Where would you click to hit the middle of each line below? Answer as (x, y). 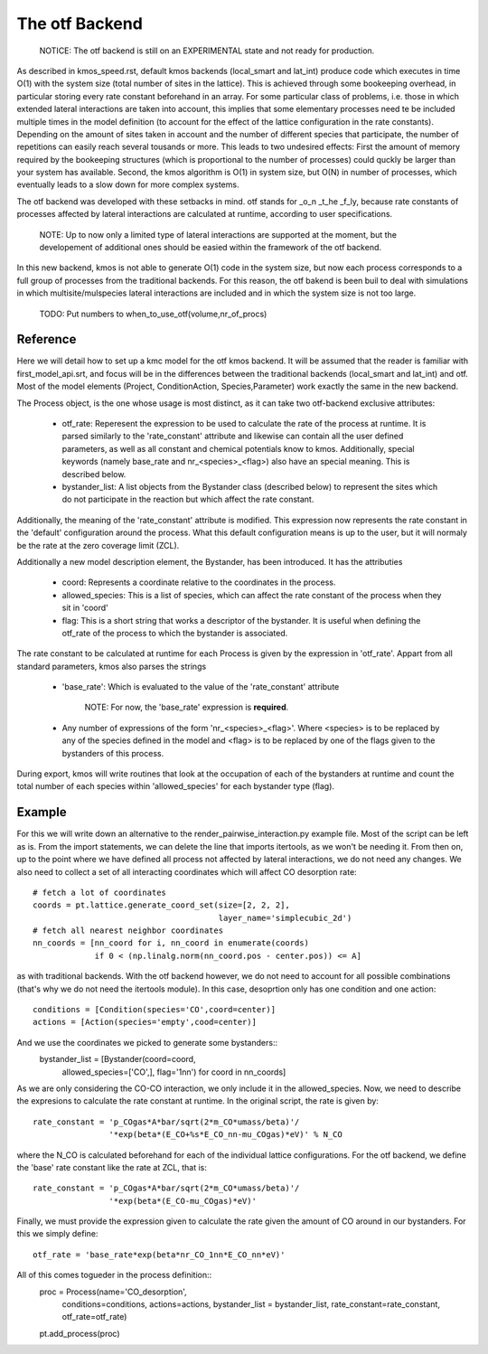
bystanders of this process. (113, 753)
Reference (47, 339)
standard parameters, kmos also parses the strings (112, 666)
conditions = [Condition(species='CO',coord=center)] (154, 1010)
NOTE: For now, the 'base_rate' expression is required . (187, 707)
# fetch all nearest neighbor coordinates (128, 931)
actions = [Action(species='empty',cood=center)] (145, 1022)
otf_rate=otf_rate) (94, 1317)
